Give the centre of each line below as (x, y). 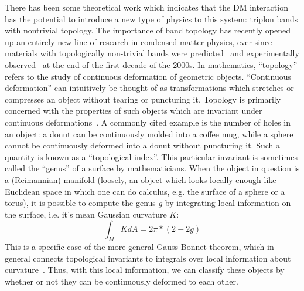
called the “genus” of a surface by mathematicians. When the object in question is (152, 168)
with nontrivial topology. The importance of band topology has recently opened (148, 30)
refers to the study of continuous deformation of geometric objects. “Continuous (148, 76)
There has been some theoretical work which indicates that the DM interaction (146, 7)
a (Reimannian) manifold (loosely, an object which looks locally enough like (141, 179)
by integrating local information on (228, 203)
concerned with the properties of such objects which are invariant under (134, 111)
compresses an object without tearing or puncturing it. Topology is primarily (143, 99)
